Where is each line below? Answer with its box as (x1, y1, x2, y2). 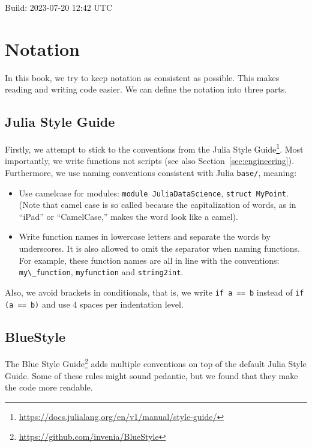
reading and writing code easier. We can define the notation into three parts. (5, 83, 287, 96)
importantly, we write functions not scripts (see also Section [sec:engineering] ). (5, 154, 295, 167)
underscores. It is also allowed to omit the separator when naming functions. (19, 242, 300, 255)
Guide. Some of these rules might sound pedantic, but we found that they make (5, 369, 298, 382)
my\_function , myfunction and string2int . (19, 266, 184, 278)
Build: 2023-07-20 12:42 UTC (5, 1, 113, 13)
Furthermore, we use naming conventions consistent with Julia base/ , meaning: (5, 166, 297, 178)
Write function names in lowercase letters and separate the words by (19, 230, 271, 243)
